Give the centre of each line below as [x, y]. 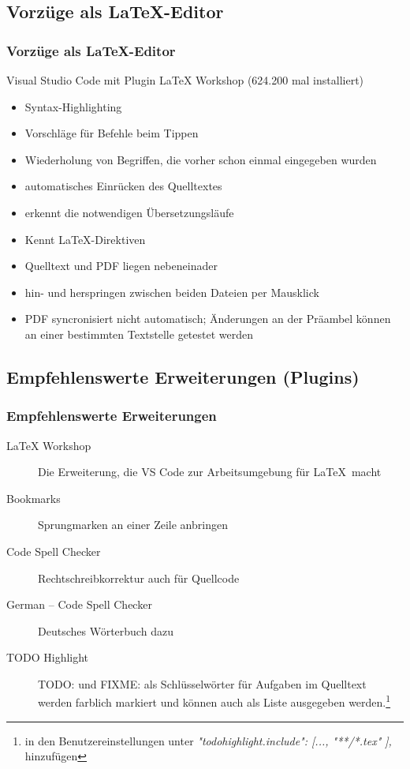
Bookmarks [34, 498]
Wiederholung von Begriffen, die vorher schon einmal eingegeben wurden [201, 159]
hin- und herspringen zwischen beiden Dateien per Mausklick [172, 292]
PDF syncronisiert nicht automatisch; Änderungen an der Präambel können [208, 319]
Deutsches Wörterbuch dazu [106, 630]
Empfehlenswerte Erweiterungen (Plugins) [183, 376]
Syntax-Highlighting [73, 106]
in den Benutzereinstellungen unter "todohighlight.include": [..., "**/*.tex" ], [208, 740]
